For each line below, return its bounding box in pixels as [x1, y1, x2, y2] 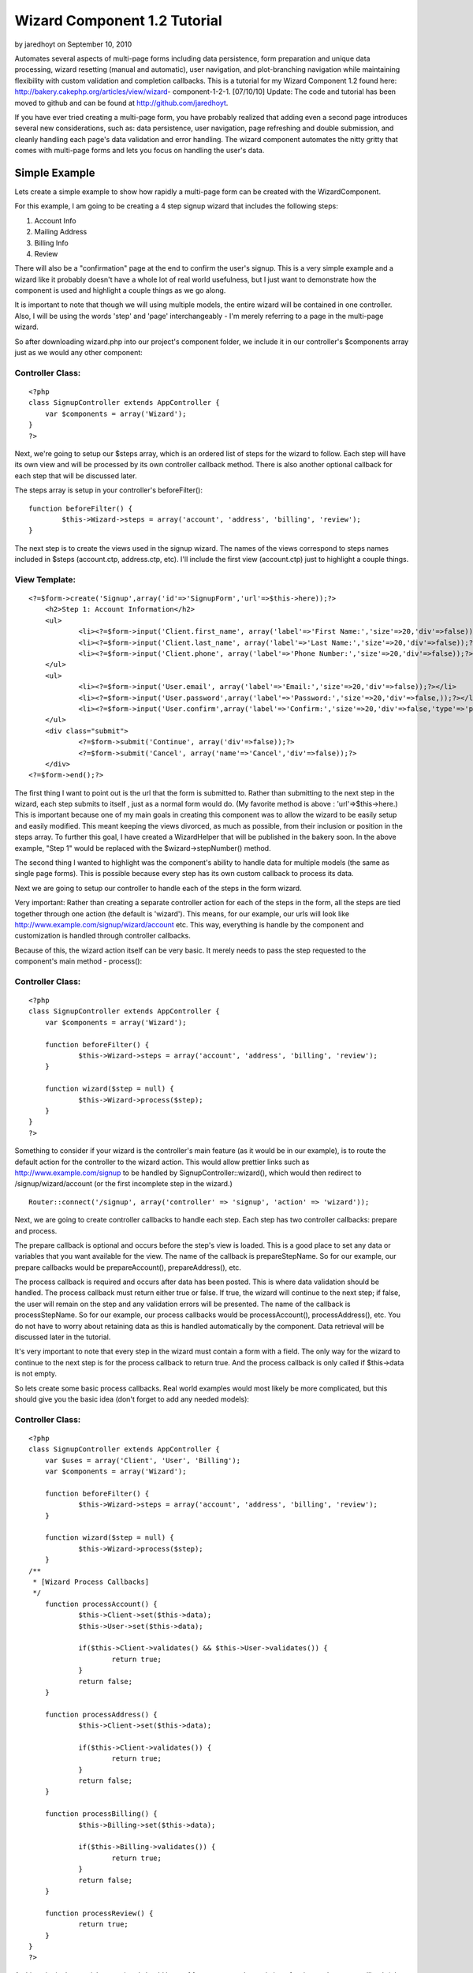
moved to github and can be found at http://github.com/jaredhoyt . [14, 98, 229, 107]
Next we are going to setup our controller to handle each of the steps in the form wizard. [14, 883, 303, 893]
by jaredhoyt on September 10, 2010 [14, 39, 132, 49]
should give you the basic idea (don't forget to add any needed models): [14, 1394, 250, 1404]
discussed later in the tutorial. [14, 1332, 111, 1342]
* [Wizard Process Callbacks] [32, 1578, 150, 1586]
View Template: [14, 574, 76, 585]
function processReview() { [44, 1908, 154, 1918]
